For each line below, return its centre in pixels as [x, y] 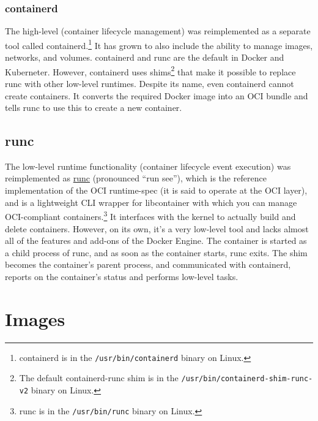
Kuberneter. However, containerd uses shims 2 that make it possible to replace [150, 70]
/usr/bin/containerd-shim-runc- [247, 379]
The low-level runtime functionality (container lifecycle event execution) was [148, 166]
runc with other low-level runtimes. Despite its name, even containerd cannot [150, 83]
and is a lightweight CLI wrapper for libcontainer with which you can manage [151, 202]
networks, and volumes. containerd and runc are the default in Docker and [145, 57]
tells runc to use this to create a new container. [94, 108]
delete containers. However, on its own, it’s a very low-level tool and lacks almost [157, 228]
